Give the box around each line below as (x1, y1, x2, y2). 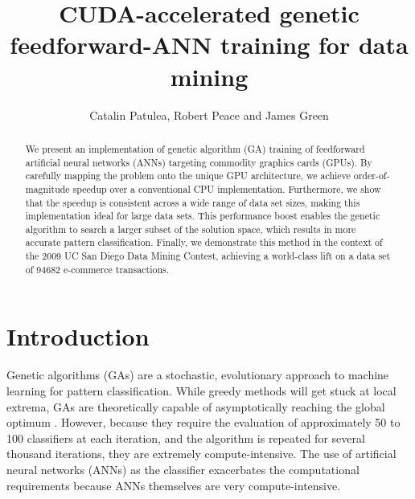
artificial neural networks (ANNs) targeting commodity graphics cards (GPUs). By (25, 155, 372, 169)
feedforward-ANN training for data (10, 28, 409, 61)
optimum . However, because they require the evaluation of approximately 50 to (6, 414, 401, 431)
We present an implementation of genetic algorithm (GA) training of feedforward (25, 141, 365, 155)
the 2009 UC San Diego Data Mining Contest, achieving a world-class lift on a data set (25, 249, 391, 263)
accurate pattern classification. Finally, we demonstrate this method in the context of (25, 235, 383, 249)
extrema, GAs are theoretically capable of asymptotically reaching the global (6, 398, 385, 415)
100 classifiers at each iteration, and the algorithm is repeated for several (6, 429, 365, 446)
